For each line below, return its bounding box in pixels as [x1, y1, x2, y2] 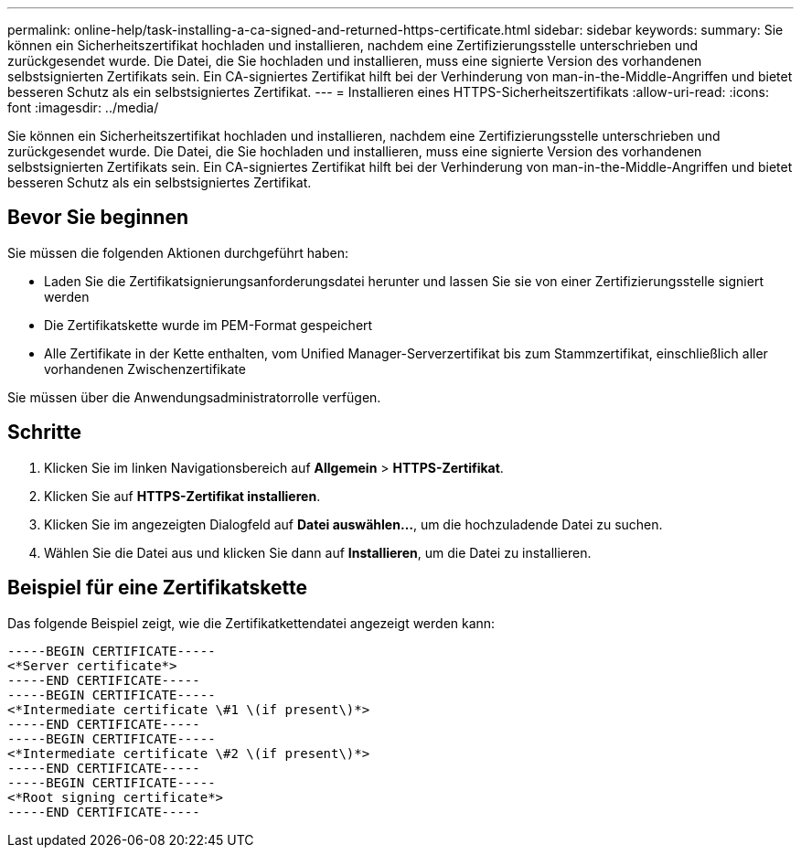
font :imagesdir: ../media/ [7, 100, 159, 115]
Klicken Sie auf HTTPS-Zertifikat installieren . [44, 487, 321, 504]
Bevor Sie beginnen [7, 206, 189, 230]
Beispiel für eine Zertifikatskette [7, 576, 308, 600]
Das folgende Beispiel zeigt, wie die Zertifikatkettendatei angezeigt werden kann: [7, 615, 496, 631]
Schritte [7, 421, 81, 444]
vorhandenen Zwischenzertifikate [44, 360, 246, 377]
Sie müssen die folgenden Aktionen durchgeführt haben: [7, 244, 348, 261]
